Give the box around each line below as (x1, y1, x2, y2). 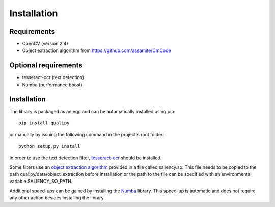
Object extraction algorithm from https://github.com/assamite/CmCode (22, 47, 171, 54)
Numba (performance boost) (22, 82, 82, 88)
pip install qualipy (18, 120, 70, 126)
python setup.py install (18, 143, 80, 149)
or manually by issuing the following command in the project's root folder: (9, 132, 164, 138)
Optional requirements (9, 61, 82, 70)
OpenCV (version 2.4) (22, 41, 68, 47)
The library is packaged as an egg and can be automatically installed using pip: (9, 108, 176, 114)
